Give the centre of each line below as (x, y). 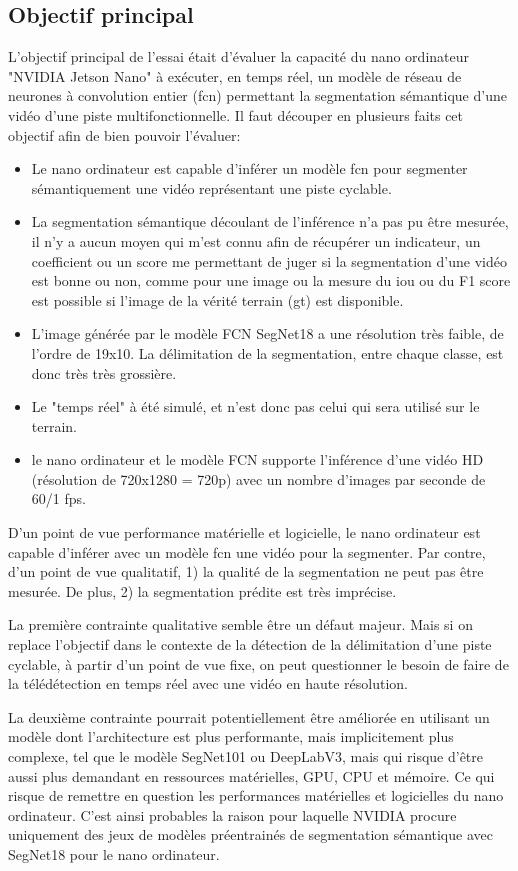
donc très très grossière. (104, 372)
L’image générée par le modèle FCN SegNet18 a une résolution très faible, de (267, 333)
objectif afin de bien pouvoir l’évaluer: (124, 134)
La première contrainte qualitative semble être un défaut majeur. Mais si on (240, 624)
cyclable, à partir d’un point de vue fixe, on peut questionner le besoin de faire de (258, 663)
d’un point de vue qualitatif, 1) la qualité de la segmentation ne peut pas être (246, 571)
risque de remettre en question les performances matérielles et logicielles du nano (256, 795)
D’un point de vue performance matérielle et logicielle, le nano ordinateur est (244, 532)
